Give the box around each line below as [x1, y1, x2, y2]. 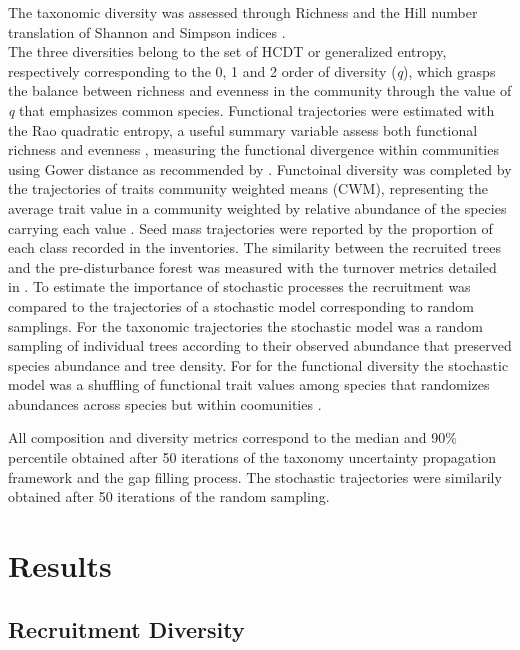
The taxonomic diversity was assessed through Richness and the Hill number [8, 2, 478, 22]
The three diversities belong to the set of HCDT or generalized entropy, [8, 41, 447, 62]
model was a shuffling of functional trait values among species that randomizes [8, 374, 490, 395]
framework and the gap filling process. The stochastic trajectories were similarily [8, 466, 502, 487]
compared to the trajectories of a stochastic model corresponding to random [8, 295, 475, 316]
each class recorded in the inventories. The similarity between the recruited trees [8, 237, 501, 258]
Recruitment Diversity [8, 613, 245, 644]
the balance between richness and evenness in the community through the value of [8, 80, 512, 101]
